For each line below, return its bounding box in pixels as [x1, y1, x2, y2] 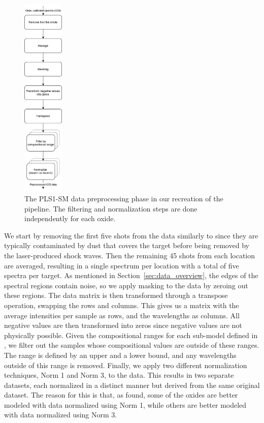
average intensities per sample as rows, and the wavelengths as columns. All [4, 310, 240, 320]
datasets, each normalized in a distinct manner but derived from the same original [4, 379, 260, 390]
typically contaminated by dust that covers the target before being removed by [4, 240, 249, 251]
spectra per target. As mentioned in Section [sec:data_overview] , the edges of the [4, 270, 258, 281]
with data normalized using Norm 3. [4, 409, 117, 420]
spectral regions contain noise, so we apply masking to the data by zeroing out [4, 280, 248, 290]
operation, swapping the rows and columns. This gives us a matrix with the [4, 299, 239, 310]
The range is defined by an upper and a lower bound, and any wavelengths [4, 349, 237, 360]
